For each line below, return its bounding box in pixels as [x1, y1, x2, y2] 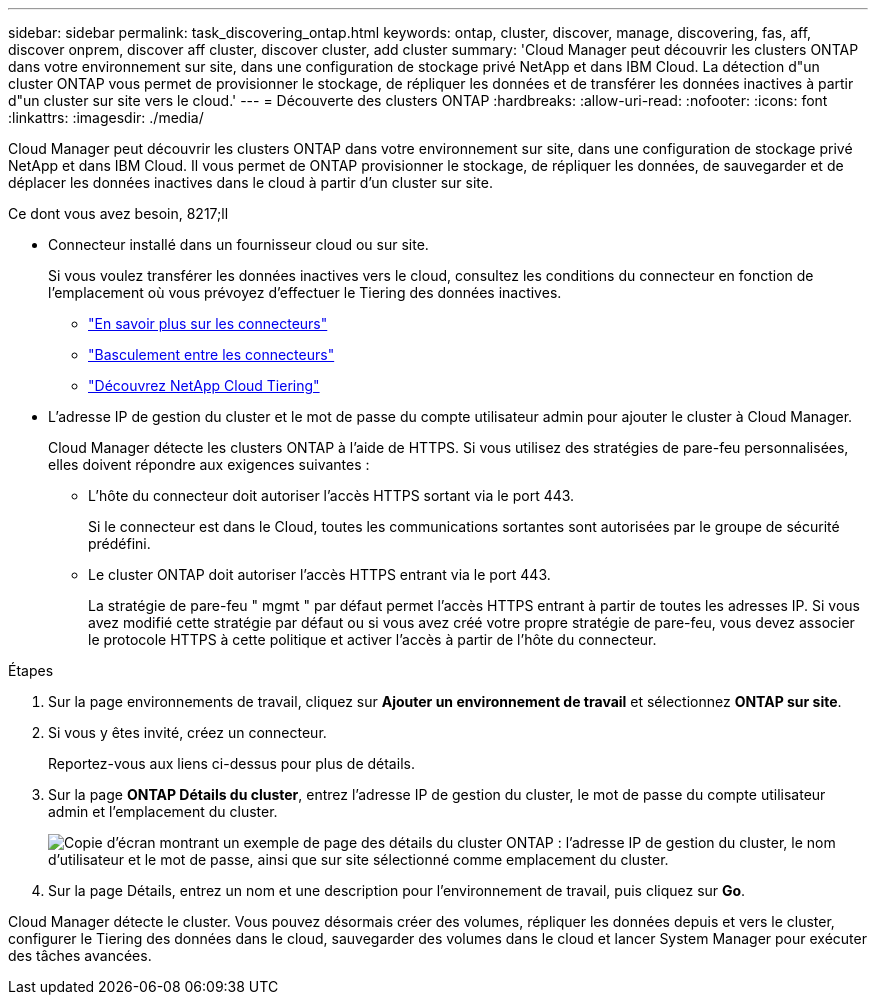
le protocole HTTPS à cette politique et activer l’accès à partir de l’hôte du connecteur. [88, 631, 657, 648]
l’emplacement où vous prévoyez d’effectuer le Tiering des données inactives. [48, 284, 562, 301]
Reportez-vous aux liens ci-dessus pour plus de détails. [48, 755, 415, 772]
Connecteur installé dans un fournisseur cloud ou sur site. [48, 236, 429, 253]
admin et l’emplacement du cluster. [48, 803, 278, 820]
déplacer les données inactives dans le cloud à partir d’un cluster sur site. [8, 174, 493, 191]
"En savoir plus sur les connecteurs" [88, 315, 328, 332]
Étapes [8, 662, 54, 679]
